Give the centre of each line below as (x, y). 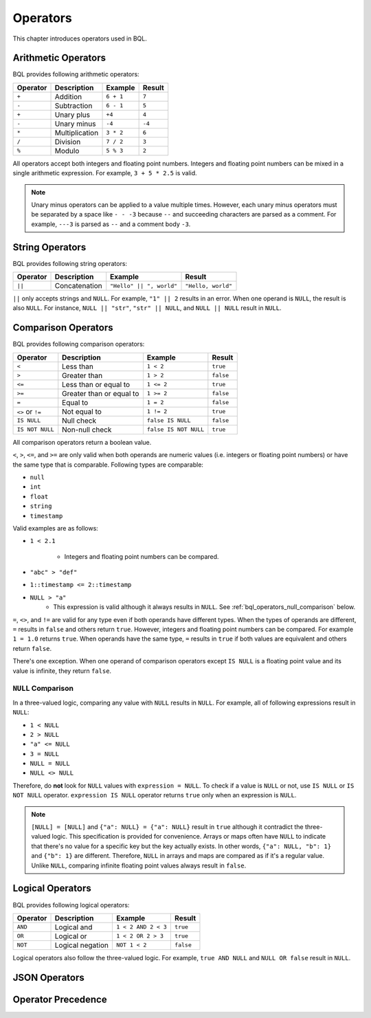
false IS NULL (169, 420)
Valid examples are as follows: (56, 528)
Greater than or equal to (101, 393)
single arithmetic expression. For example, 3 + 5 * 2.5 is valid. (105, 173)
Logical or (71, 936)
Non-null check (87, 430)
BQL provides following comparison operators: (79, 344)
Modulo (67, 151)
